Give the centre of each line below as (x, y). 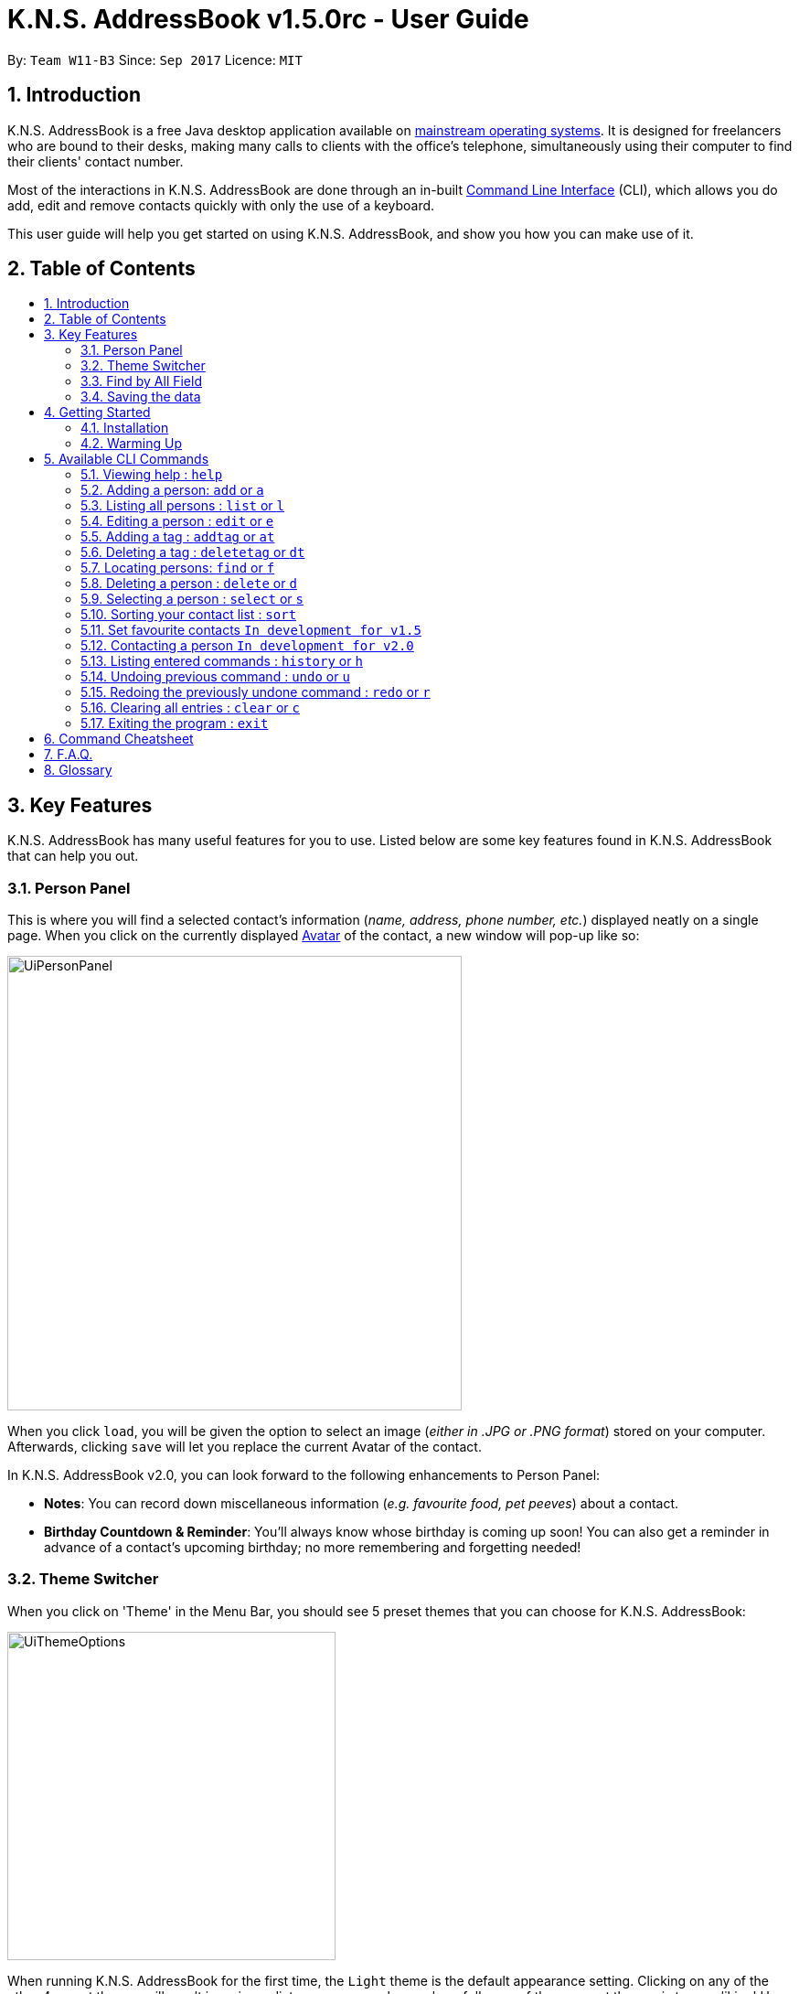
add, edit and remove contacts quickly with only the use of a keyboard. (221, 205)
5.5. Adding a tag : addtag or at (178, 537)
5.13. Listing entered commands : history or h (222, 661)
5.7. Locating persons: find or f (178, 568)
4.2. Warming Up (131, 444)
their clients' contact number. (96, 161)
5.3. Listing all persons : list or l (182, 506)
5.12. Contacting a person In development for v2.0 (247, 646)
